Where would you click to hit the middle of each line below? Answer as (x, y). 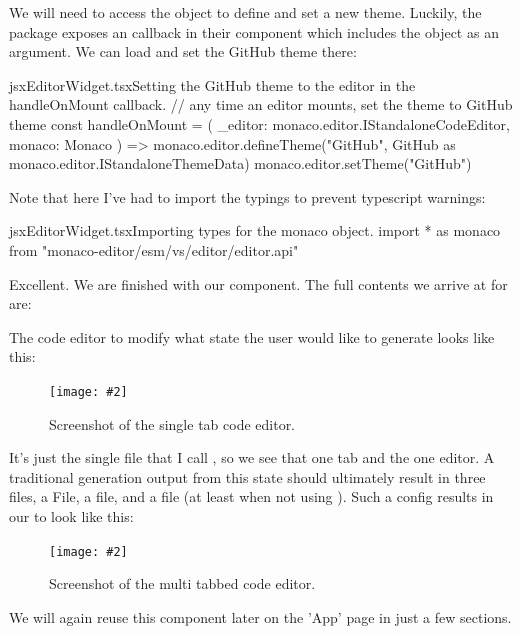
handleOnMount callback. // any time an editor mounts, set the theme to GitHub (261, 104)
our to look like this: (71, 515)
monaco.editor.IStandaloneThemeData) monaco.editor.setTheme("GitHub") (240, 163)
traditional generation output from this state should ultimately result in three (247, 476)
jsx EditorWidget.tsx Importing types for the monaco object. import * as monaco (255, 230)
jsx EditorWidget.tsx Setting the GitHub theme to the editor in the (212, 84)
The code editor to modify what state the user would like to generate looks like (252, 336)
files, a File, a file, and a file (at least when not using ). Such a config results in (251, 496)
